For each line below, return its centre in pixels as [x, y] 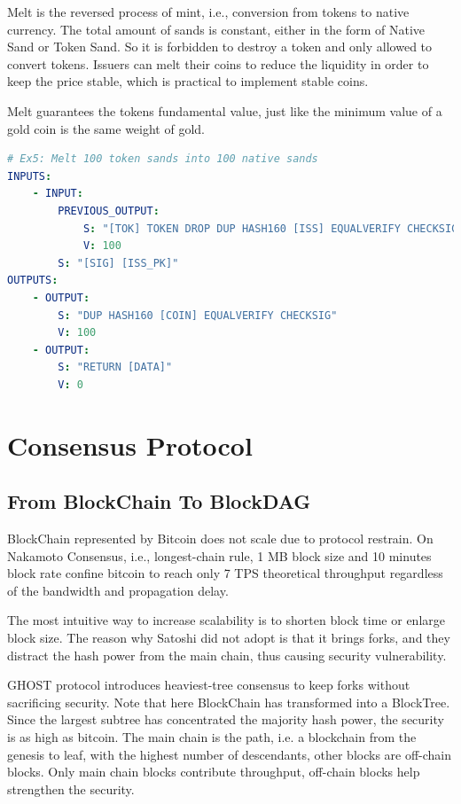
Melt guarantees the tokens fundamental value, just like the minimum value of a [225, 110]
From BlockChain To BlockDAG [159, 501]
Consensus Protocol [130, 445]
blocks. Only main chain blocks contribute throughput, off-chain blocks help [214, 772]
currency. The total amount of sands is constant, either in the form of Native [216, 29]
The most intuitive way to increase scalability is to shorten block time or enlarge [226, 620]
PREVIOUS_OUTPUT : [109, 211]
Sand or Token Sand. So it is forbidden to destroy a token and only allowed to [220, 47]
